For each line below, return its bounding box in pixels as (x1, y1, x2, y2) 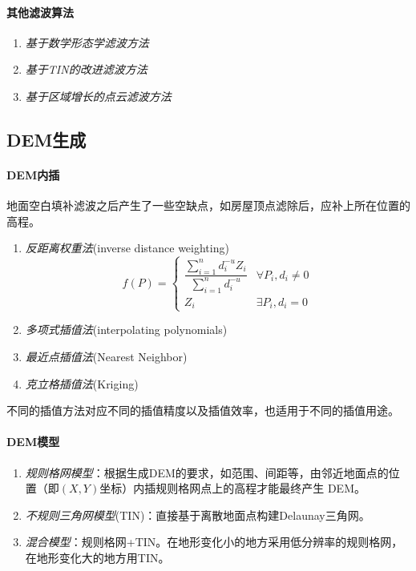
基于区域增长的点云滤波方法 (25, 87, 172, 104)
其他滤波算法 (6, 3, 74, 20)
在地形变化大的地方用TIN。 (25, 549, 170, 565)
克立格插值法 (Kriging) (25, 375, 139, 392)
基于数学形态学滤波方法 (25, 34, 149, 50)
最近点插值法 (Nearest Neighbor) (25, 348, 188, 365)
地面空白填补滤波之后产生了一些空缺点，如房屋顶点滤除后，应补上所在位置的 (6, 197, 410, 214)
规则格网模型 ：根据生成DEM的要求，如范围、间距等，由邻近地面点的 (25, 464, 389, 481)
